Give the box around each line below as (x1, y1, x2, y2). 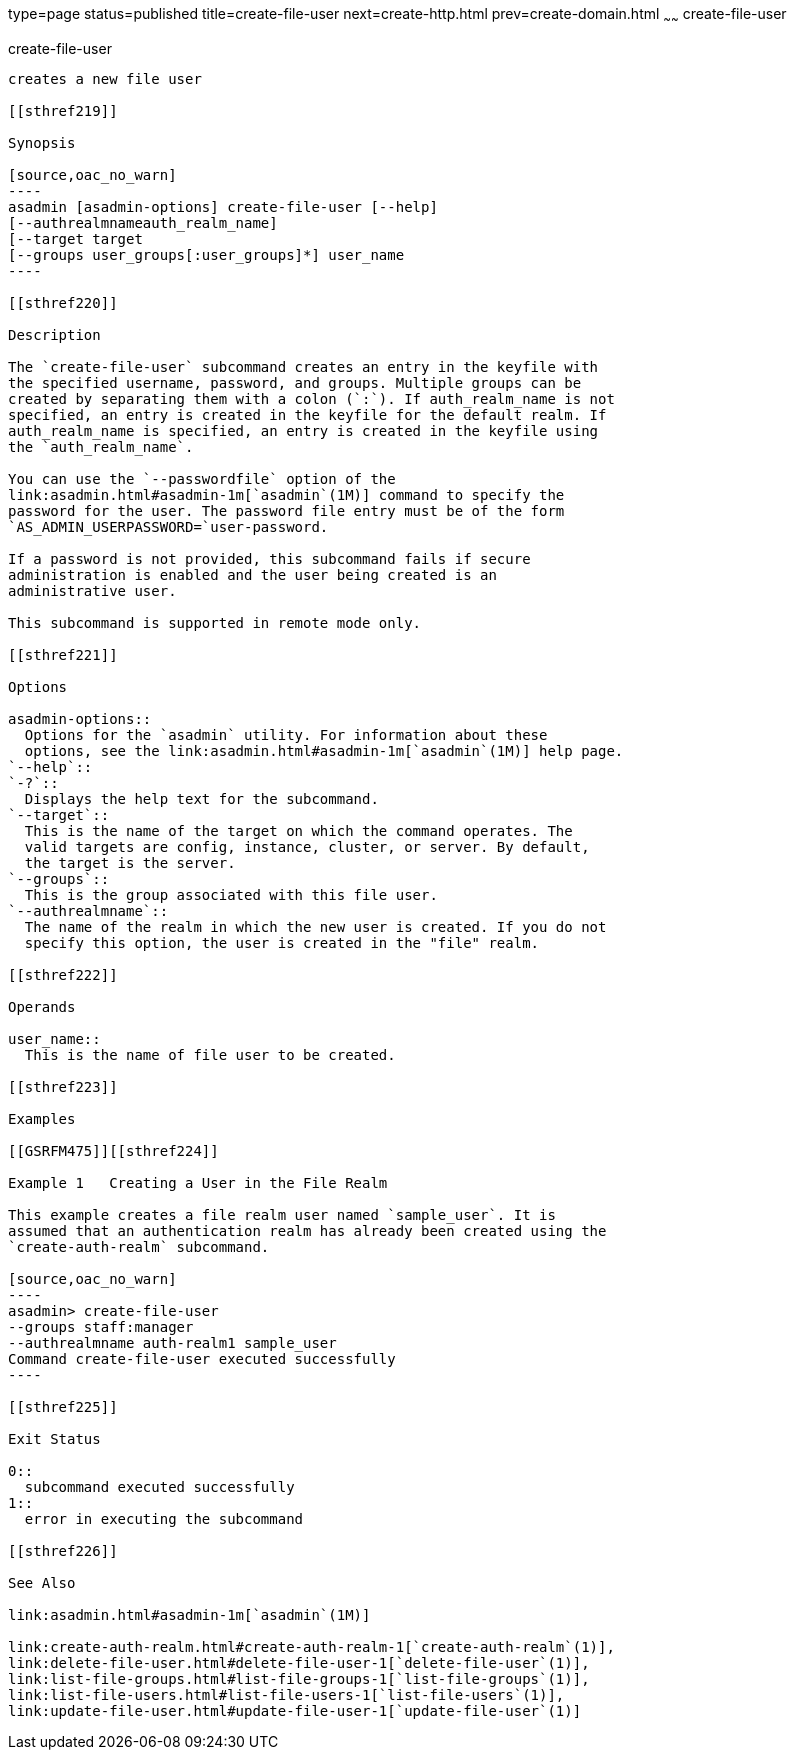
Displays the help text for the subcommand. (24, 790, 379, 807)
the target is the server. (24, 854, 236, 871)
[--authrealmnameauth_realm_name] (8, 214, 278, 231)
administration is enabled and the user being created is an (8, 566, 497, 583)
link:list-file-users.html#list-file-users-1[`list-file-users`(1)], (8, 1686, 565, 1703)
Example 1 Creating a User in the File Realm (8, 1174, 388, 1191)
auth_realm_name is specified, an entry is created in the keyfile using (8, 422, 599, 439)
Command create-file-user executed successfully (8, 1350, 396, 1367)
